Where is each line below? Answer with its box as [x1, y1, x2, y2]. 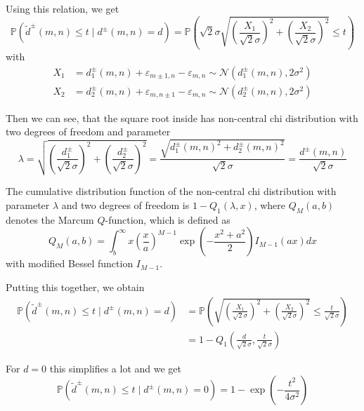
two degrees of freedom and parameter [6, 124, 171, 139]
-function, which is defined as [105, 212, 230, 227]
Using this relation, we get [6, 1, 119, 15]
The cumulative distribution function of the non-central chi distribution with [6, 184, 337, 198]
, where [254, 197, 286, 212]
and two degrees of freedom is [61, 197, 190, 212]
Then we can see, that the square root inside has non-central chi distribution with [6, 110, 358, 125]
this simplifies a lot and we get [49, 361, 182, 375]
